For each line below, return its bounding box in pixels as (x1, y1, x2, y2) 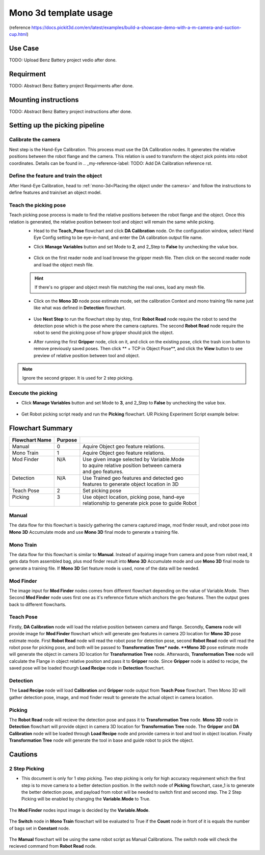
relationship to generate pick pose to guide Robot (82, 499, 197, 506)
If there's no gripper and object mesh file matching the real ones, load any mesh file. (34, 285, 206, 290)
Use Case (9, 44, 39, 52)
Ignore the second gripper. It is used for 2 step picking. (22, 375, 133, 381)
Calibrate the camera (9, 136, 60, 143)
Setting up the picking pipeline (9, 121, 105, 130)
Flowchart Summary (9, 424, 73, 432)
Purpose (56, 437, 78, 443)
